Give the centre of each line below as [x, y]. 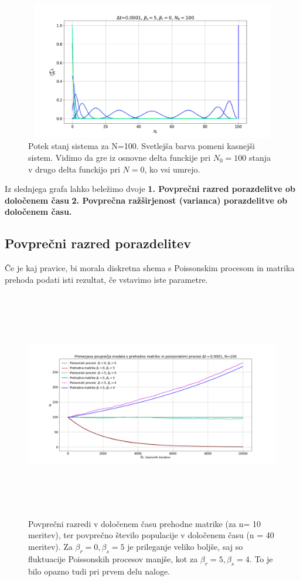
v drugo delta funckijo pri [74, 169]
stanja [260, 157]
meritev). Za [50, 547]
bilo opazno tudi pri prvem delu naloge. [99, 571]
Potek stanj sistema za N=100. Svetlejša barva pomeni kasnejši [142, 146]
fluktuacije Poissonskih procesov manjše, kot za [113, 558]
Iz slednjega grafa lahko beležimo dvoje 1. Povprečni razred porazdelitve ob [150, 189]
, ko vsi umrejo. [172, 169]
